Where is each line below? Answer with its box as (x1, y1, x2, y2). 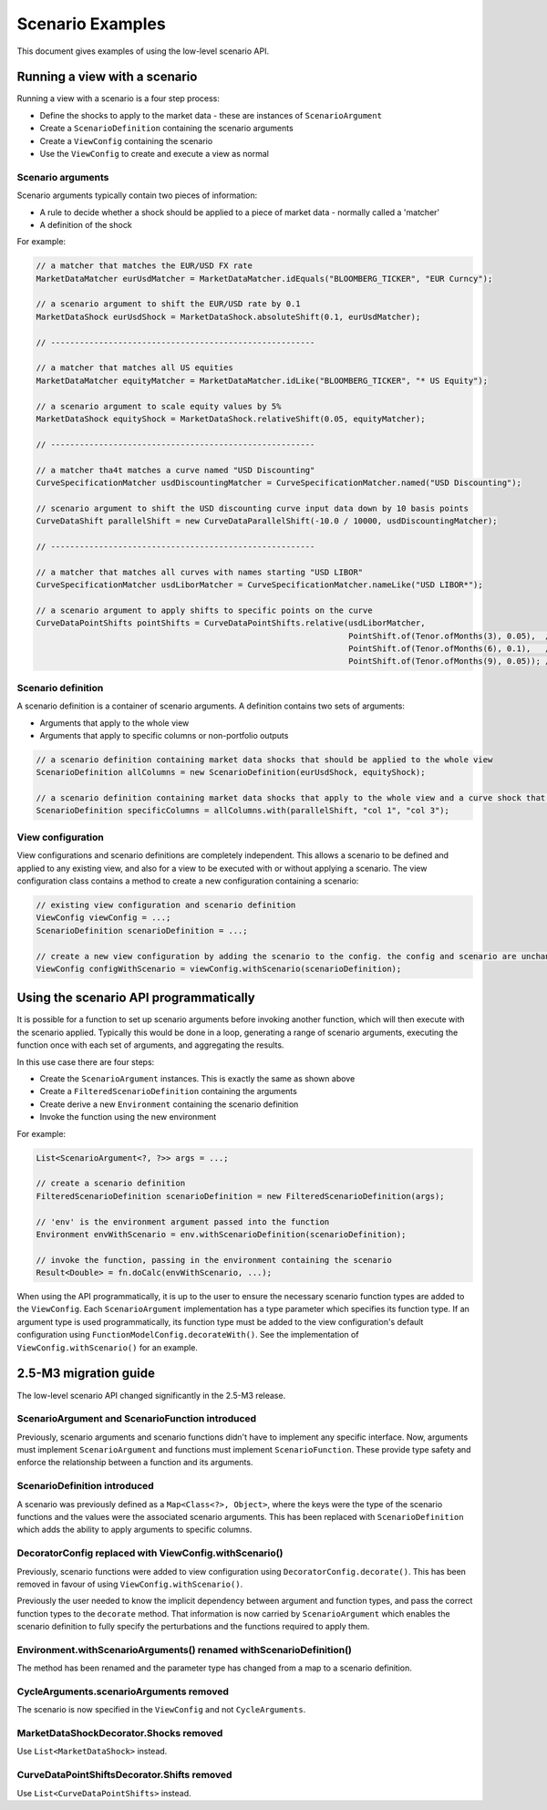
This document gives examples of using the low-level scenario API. (16, 46, 269, 57)
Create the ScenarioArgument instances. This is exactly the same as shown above (39, 1073, 356, 1084)
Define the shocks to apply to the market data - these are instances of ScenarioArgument (39, 109, 383, 120)
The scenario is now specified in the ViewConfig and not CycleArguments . (16, 1704, 306, 1715)
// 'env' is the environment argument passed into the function (36, 1216, 330, 1226)
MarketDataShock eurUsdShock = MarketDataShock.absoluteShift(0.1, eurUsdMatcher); (36, 311, 421, 322)
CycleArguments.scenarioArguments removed (16, 1685, 230, 1698)
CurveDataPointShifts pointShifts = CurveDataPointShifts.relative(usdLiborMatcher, (36, 618, 426, 628)
